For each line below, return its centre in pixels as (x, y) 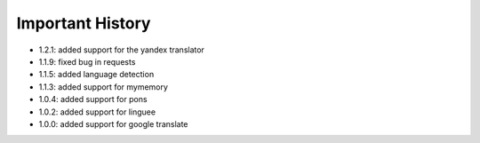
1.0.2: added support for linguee (97, 112)
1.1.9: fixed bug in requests (87, 61)
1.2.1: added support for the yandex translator (121, 50)
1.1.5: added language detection (96, 75)
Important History (84, 23)
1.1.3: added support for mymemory (104, 87)
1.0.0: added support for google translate (113, 123)
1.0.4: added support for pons (93, 99)
